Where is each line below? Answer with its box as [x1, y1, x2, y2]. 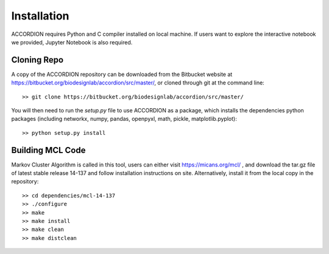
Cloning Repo [11, 55, 64, 65]
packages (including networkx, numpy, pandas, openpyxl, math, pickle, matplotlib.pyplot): [11, 115, 237, 123]
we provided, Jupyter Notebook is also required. [11, 38, 133, 46]
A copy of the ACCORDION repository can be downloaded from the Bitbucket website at [11, 70, 233, 78]
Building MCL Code [11, 145, 86, 155]
